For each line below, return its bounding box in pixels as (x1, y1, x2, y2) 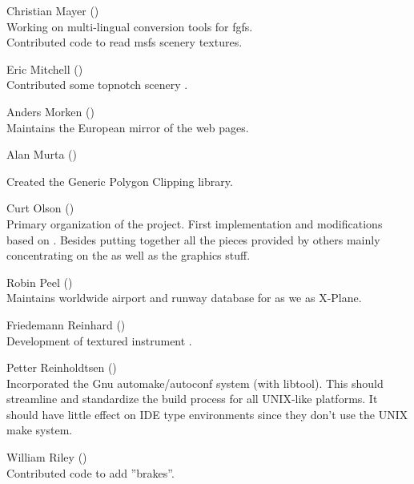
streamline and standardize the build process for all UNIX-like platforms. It (6, 390, 378, 407)
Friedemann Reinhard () (6, 316, 126, 333)
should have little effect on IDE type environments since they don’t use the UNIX (6, 405, 408, 422)
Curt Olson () (6, 200, 74, 216)
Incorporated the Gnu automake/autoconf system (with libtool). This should (6, 374, 384, 391)
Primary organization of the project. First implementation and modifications (6, 215, 383, 232)
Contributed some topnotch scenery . (6, 76, 188, 93)
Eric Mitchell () (6, 60, 83, 77)
